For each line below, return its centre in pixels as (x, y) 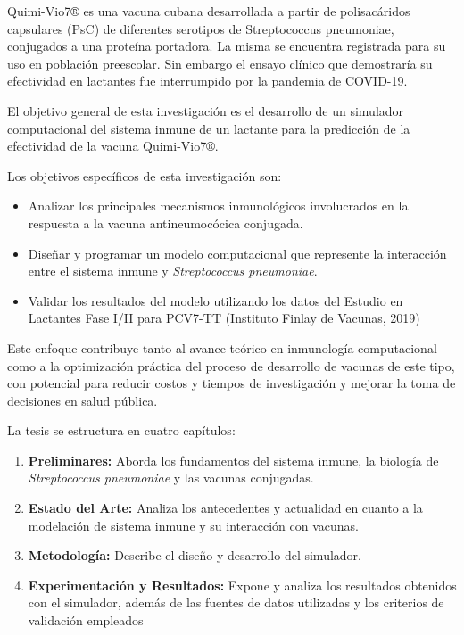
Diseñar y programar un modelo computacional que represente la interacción (237, 253)
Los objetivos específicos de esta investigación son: (145, 175)
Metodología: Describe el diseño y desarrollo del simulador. (195, 555)
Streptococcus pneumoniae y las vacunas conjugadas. (171, 478)
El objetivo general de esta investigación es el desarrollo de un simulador (206, 110)
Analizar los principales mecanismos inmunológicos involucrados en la (218, 206)
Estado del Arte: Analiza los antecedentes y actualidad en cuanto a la (225, 508)
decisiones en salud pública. (83, 400)
